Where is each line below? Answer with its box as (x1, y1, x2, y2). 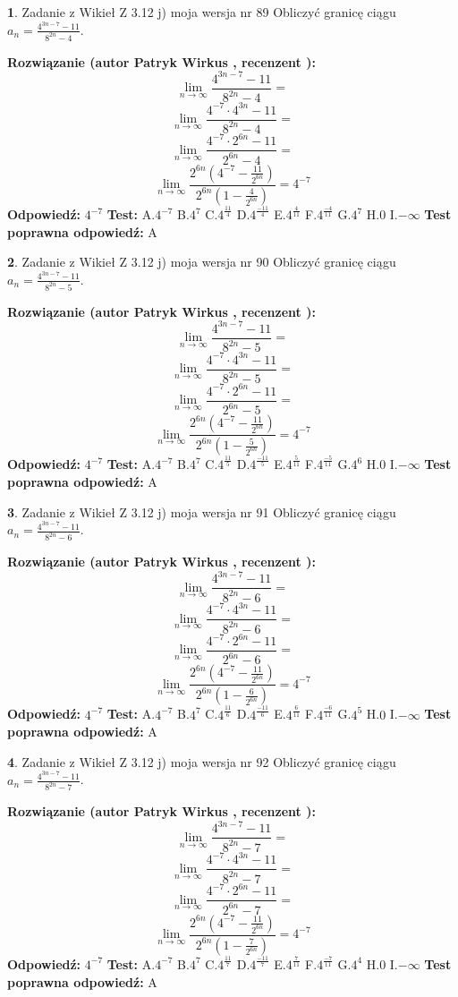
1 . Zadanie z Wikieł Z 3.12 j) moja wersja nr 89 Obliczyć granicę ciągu (7, 3, 396, 21)
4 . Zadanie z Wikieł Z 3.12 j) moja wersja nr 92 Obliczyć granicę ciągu (7, 752, 396, 771)
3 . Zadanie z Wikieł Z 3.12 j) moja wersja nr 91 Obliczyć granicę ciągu (7, 502, 396, 521)
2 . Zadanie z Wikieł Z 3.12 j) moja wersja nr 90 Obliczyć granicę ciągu (7, 252, 396, 271)
